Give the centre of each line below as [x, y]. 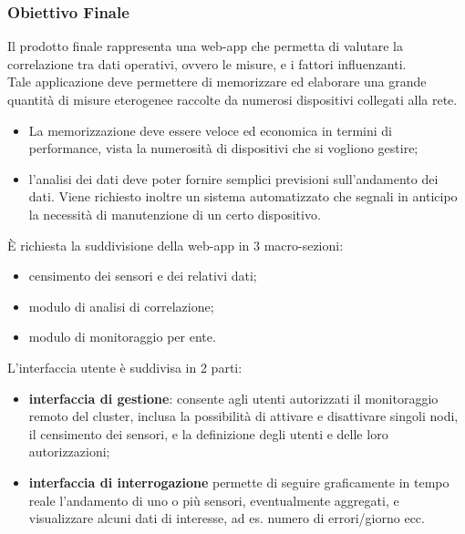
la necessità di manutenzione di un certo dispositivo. [175, 214]
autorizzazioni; [69, 452]
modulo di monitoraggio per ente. [122, 337]
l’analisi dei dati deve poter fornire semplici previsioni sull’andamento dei [233, 178]
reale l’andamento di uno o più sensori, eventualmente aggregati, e [214, 500]
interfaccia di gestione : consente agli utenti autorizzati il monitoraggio [233, 398]
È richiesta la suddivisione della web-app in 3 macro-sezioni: [176, 245]
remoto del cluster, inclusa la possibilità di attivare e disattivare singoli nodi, [243, 416]
